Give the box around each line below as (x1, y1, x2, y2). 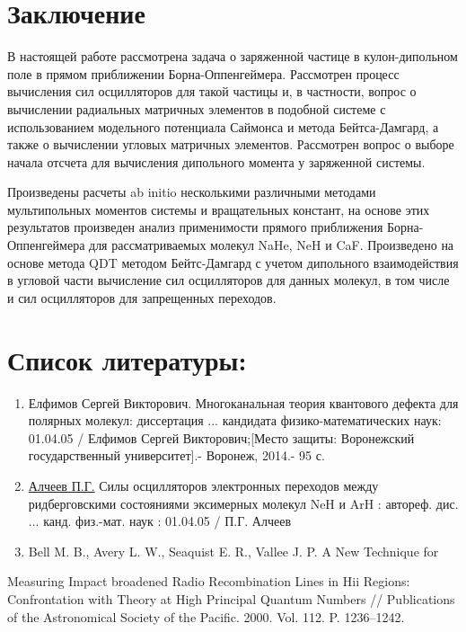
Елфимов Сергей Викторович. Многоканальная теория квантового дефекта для (28, 393, 459, 412)
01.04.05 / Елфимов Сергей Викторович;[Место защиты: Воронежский (28, 428, 415, 447)
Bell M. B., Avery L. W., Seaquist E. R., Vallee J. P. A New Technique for (28, 541, 439, 560)
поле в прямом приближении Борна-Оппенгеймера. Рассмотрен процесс (7, 64, 400, 83)
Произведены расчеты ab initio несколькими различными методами (7, 182, 376, 201)
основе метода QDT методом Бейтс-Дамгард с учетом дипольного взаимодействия (7, 253, 459, 271)
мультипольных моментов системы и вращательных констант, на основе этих (7, 200, 430, 218)
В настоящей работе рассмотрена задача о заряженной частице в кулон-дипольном (7, 47, 458, 66)
